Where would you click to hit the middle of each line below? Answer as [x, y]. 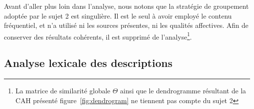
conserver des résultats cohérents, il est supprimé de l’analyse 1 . [98, 36]
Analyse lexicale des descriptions [88, 63]
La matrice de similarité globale [63, 91]
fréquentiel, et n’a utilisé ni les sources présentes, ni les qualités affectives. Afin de [126, 25]
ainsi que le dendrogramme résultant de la [183, 91]
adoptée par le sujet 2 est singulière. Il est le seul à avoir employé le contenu [118, 15]
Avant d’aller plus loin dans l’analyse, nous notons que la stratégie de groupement [127, 6]
